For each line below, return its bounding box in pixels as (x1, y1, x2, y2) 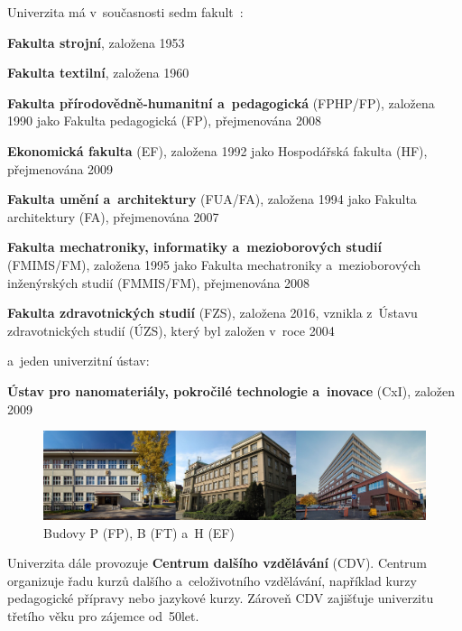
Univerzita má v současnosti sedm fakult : (7, 3, 244, 21)
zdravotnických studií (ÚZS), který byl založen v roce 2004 (7, 320, 335, 339)
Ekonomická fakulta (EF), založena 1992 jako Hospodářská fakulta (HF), (7, 141, 428, 160)
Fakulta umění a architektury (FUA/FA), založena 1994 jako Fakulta (7, 190, 417, 209)
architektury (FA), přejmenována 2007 (7, 207, 219, 226)
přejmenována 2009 (7, 159, 114, 178)
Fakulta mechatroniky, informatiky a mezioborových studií (7, 237, 382, 256)
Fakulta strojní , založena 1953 (7, 32, 185, 51)
